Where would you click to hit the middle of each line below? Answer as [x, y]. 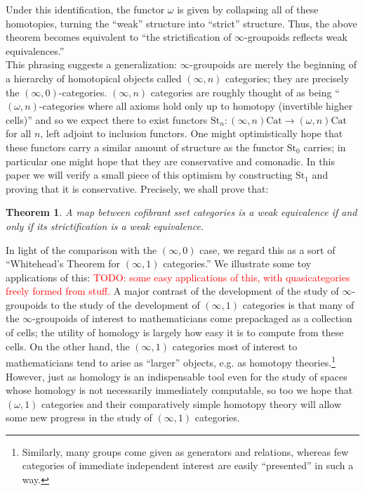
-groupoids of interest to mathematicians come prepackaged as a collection [192, 318]
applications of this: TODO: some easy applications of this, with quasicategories [178, 277]
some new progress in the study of [79, 417]
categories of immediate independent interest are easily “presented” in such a [188, 465]
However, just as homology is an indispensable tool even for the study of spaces [177, 376]
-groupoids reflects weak [296, 37]
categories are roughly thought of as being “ [245, 92]
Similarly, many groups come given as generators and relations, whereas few [185, 451]
